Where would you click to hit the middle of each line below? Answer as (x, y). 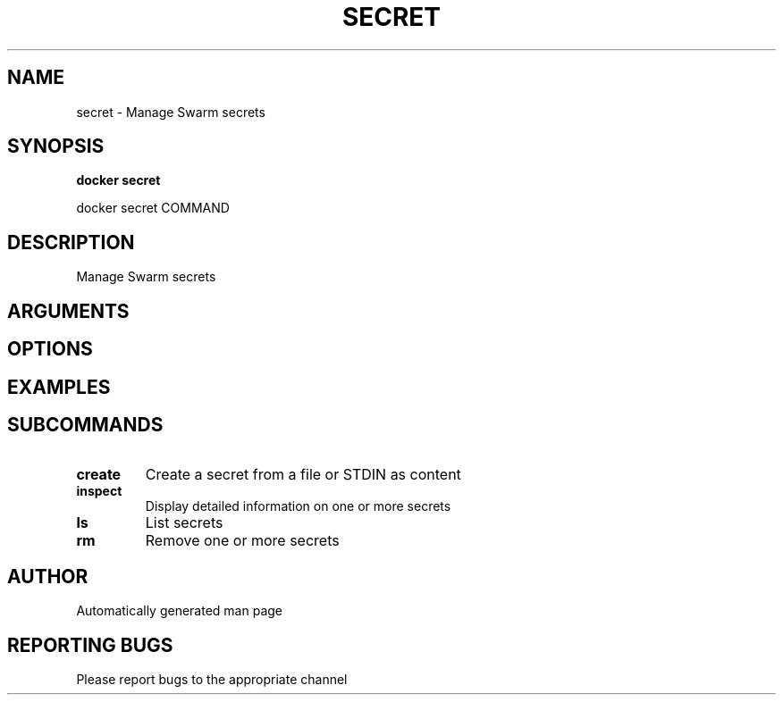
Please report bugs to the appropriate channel (212, 680)
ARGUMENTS (68, 311)
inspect (99, 491)
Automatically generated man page (179, 611)
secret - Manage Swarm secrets (171, 112)
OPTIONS (50, 349)
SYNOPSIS (56, 146)
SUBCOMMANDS (85, 424)
